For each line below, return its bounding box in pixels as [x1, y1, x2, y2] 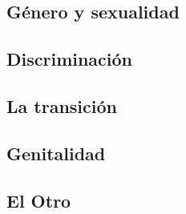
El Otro [6, 188, 71, 212]
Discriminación [6, 46, 133, 71]
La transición [6, 93, 117, 118]
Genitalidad [6, 140, 106, 165]
